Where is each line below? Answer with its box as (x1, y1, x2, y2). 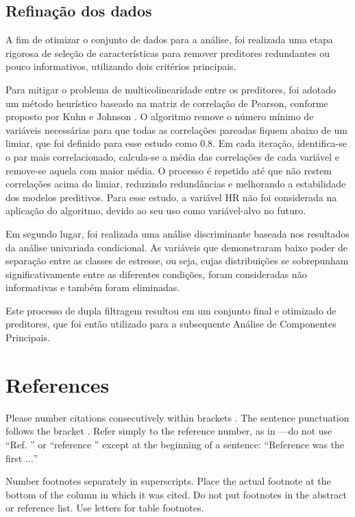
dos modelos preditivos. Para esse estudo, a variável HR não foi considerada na (5, 189, 337, 204)
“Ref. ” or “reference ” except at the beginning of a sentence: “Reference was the (5, 437, 345, 451)
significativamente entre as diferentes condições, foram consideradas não (5, 266, 307, 281)
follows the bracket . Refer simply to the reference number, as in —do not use (5, 424, 332, 438)
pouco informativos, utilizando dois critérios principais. (5, 59, 236, 73)
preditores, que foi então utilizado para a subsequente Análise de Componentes (5, 317, 336, 331)
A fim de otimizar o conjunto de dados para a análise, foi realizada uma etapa (5, 32, 333, 47)
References (5, 370, 110, 398)
